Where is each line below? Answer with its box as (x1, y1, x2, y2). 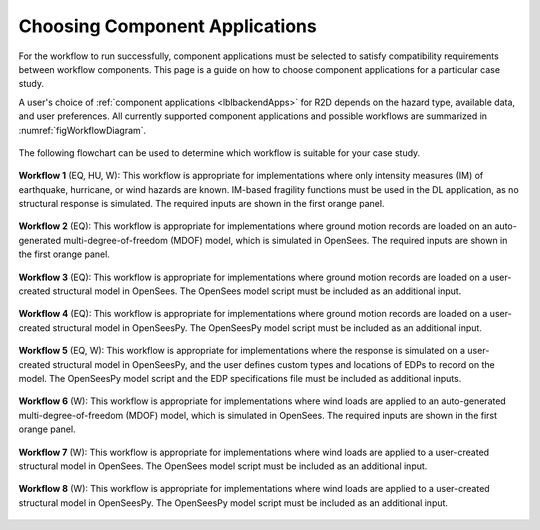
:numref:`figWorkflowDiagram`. (18, 124, 147, 136)
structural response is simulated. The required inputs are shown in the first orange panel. (18, 198, 385, 210)
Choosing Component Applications (18, 15, 317, 37)
